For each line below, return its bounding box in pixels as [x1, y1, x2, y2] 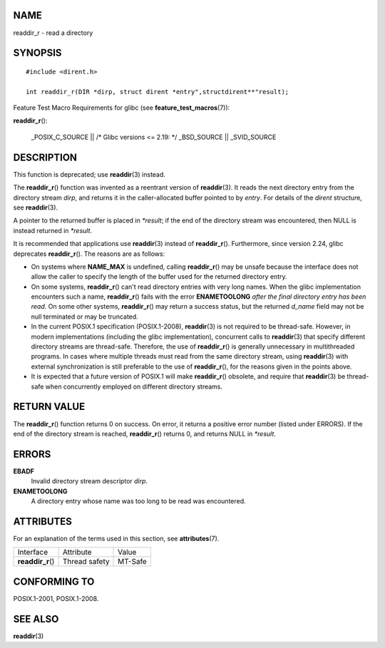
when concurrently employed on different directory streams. [45, 382, 223, 391]
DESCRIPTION [13, 151, 78, 163]
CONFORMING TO [13, 575, 95, 587]
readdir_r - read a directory [13, 29, 93, 37]
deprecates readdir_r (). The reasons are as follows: [13, 250, 165, 258]
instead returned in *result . [13, 226, 93, 235]
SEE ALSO [13, 613, 59, 625]
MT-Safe [118, 557, 148, 567]
